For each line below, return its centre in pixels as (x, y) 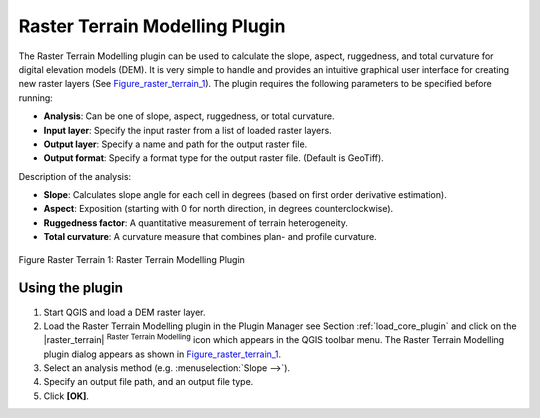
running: (36, 97)
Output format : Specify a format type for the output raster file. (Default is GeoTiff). (213, 158)
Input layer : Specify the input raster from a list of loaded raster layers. (187, 130)
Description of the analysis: (75, 176)
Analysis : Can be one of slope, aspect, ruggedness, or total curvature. (189, 116)
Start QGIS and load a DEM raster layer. (124, 312)
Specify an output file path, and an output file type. (148, 382)
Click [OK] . (66, 396)
